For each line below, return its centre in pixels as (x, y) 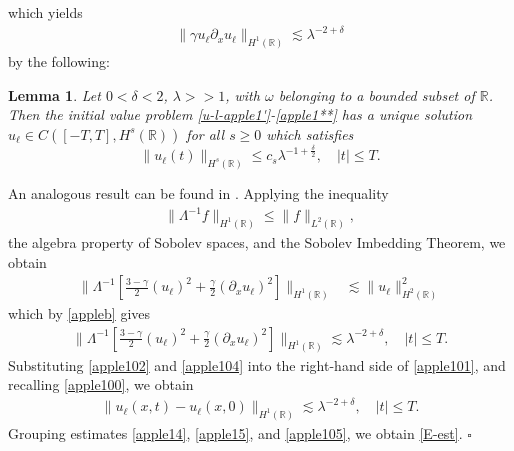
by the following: (59, 60)
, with (242, 94)
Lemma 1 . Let (54, 94)
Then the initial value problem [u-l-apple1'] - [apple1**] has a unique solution (240, 114)
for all (205, 133)
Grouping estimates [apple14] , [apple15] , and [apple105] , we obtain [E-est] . (235, 433)
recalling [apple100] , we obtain (101, 384)
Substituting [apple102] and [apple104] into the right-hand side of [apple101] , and (257, 364)
